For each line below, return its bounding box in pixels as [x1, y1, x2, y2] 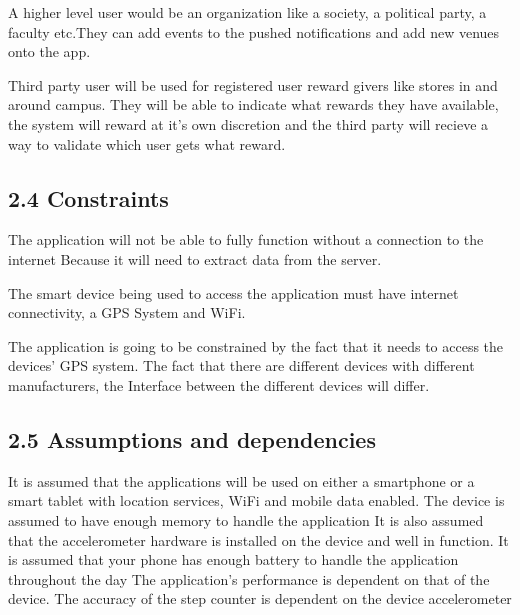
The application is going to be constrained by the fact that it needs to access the [8, 335, 504, 356]
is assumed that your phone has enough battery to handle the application [8, 549, 459, 570]
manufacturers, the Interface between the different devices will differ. [8, 374, 430, 395]
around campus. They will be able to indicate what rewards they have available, [8, 94, 499, 115]
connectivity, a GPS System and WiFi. [8, 302, 246, 323]
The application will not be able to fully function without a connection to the [8, 229, 484, 250]
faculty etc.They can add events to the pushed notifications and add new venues [8, 21, 500, 42]
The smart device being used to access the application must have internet [8, 282, 459, 303]
